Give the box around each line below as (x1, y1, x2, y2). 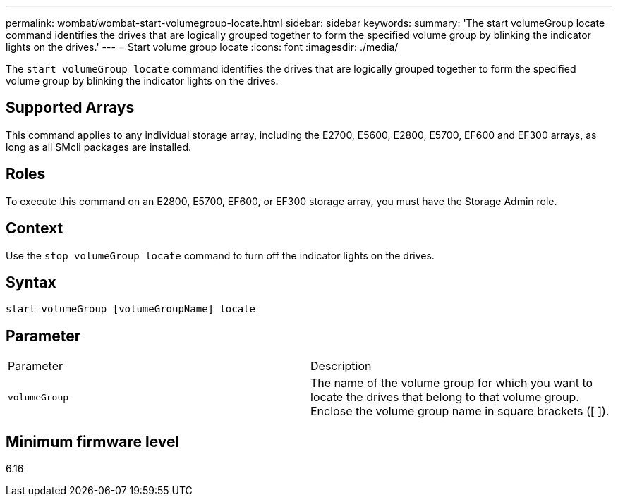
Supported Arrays (6, 99, 135, 117)
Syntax (6, 273, 56, 291)
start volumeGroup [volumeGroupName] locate (6, 303, 256, 315)
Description (310, 359, 372, 374)
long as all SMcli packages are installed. (6, 140, 191, 153)
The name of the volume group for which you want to (310, 376, 593, 391)
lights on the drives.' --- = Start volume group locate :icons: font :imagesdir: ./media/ (6, 41, 399, 53)
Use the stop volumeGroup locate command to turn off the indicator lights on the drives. (6, 249, 435, 262)
